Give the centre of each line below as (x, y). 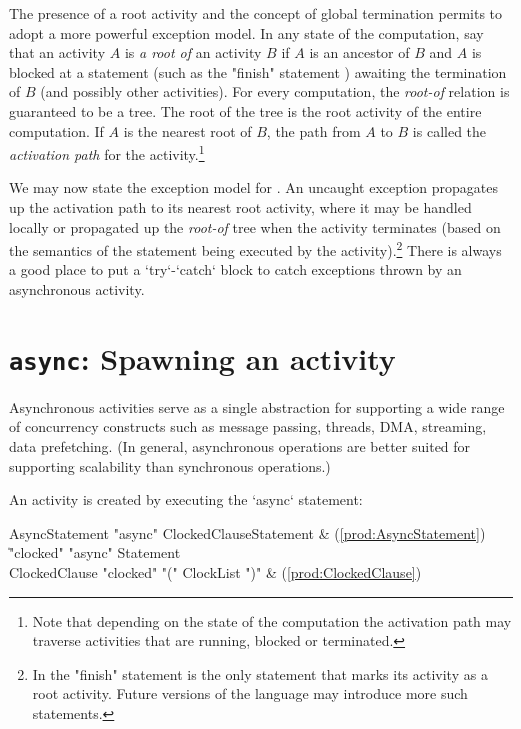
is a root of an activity (193, 52)
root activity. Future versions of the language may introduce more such (250, 693)
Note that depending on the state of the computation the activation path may (272, 620)
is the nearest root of (187, 130)
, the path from (313, 130)
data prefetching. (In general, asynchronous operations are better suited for (240, 446)
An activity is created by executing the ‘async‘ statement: (186, 499)
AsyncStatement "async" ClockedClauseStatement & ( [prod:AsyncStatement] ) (247, 532)
